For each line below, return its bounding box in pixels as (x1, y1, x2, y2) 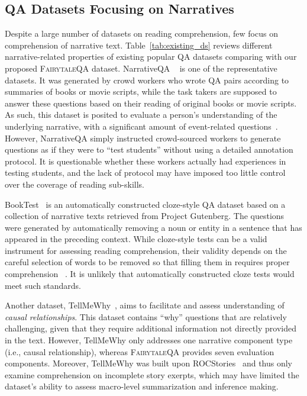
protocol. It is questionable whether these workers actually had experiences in (5, 154, 286, 167)
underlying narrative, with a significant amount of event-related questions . (5, 120, 278, 132)
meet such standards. (5, 279, 81, 291)
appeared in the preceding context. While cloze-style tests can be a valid (5, 233, 267, 245)
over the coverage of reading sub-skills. (5, 178, 144, 190)
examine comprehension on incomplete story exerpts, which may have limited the (5, 368, 299, 381)
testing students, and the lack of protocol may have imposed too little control (5, 166, 286, 179)
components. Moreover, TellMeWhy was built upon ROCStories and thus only (5, 357, 292, 369)
